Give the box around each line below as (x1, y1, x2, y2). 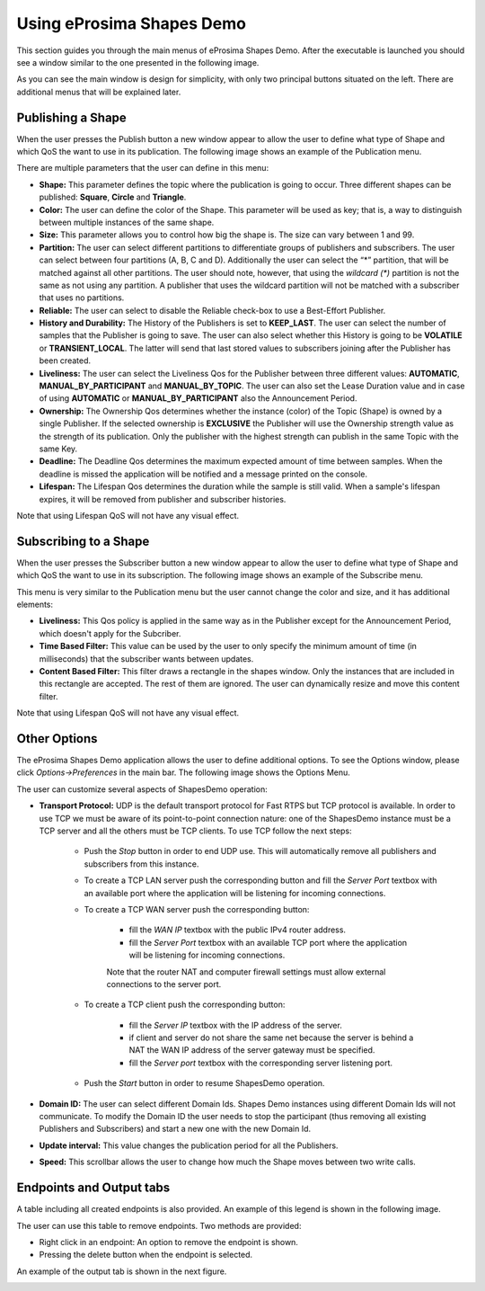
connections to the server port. (106, 978, 222, 989)
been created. (39, 355, 92, 366)
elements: (16, 599, 54, 610)
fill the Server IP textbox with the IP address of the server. (128, 1019, 343, 1030)
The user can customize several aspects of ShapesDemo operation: (16, 783, 269, 795)
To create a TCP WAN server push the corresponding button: (84, 904, 310, 914)
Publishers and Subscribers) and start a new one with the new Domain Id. (39, 1124, 312, 1135)
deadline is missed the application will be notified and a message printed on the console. (39, 468, 368, 479)
